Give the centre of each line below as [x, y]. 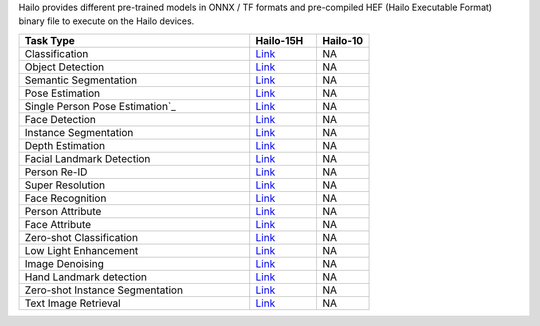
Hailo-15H [279, 40]
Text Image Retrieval [72, 303]
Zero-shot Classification [81, 237]
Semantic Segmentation [81, 80]
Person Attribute [63, 211]
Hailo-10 [342, 40]
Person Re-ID [56, 172]
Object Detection [64, 67]
